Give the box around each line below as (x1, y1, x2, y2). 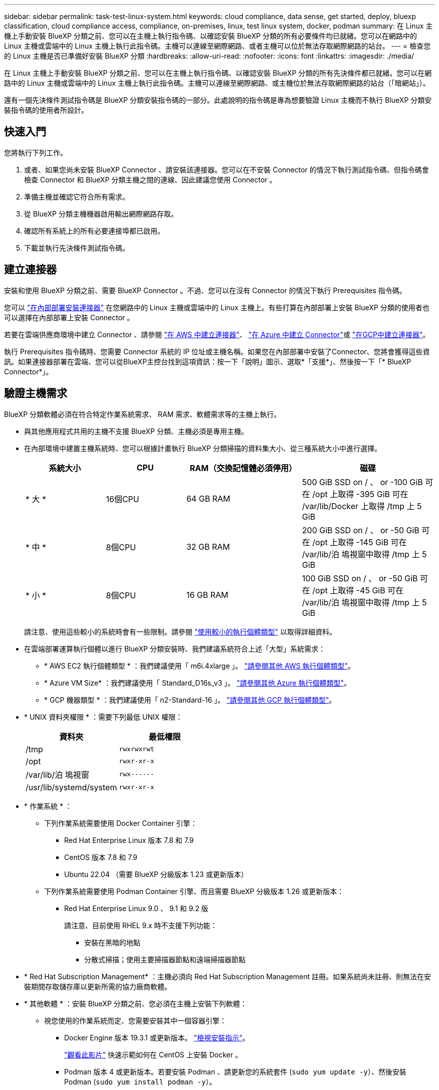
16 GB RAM (186, 589, 229, 600)
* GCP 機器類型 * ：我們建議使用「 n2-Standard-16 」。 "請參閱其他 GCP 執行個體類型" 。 (44, 695, 336, 704)
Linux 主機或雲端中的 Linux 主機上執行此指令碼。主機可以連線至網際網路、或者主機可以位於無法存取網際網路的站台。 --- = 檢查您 (4, 42, 431, 50)
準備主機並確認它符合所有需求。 (24, 192, 129, 201)
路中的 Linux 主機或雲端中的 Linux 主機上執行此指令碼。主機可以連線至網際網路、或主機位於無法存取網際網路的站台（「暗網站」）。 (4, 79, 430, 87)
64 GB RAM (186, 493, 231, 504)
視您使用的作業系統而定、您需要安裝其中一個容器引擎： (44, 1016, 227, 1025)
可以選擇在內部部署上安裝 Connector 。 (4, 313, 134, 322)
